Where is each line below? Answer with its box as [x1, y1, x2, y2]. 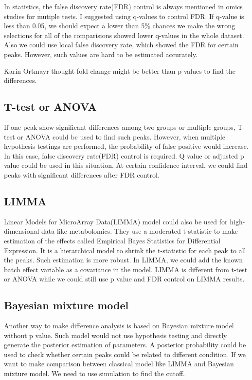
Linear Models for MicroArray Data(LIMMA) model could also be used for [4, 216, 228, 226]
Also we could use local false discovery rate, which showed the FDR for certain [4, 40, 239, 50]
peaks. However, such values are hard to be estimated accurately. [4, 49, 198, 59]
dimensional [4, 226, 39, 236]
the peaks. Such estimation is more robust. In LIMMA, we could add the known [4, 255, 243, 265]
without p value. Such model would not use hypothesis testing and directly [4, 330, 227, 340]
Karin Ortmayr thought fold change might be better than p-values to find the [4, 65, 235, 76]
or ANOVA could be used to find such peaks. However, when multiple [17, 131, 225, 141]
